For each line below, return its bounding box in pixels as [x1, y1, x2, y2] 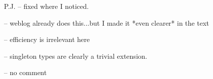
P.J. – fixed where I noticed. [4, 1, 89, 11]
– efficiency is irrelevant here [4, 34, 90, 44]
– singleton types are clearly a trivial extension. [4, 50, 147, 61]
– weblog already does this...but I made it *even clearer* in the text [4, 17, 209, 28]
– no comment [4, 67, 47, 78]
